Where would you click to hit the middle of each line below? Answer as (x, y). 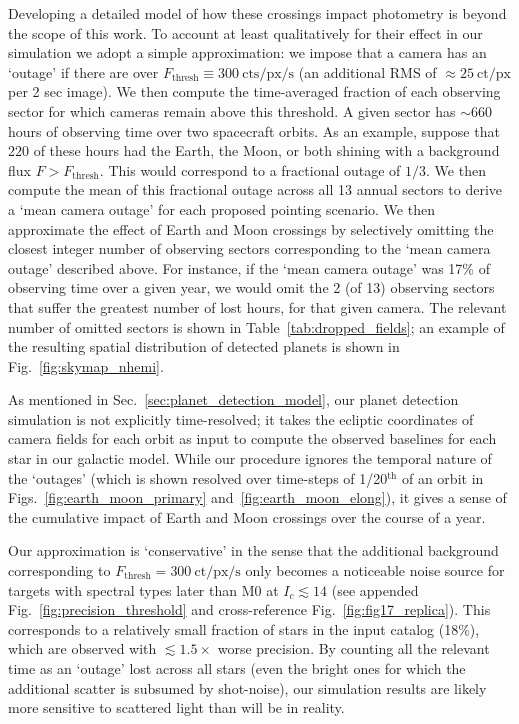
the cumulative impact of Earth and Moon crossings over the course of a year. (247, 516)
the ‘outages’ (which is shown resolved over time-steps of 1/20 (198, 477)
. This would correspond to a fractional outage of (250, 169)
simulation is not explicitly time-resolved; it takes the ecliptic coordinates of (241, 418)
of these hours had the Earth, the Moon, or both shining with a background (266, 150)
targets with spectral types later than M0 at (143, 589)
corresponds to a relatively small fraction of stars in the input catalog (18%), (244, 628)
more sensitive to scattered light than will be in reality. (176, 707)
